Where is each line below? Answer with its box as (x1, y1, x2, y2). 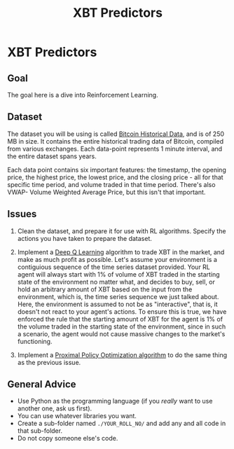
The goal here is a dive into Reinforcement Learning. (7, 91, 159, 99)
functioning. (17, 337, 53, 345)
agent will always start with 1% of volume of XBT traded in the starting (17, 270, 220, 278)
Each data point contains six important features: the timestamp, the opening (7, 165, 226, 174)
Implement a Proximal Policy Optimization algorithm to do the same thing (17, 350, 228, 359)
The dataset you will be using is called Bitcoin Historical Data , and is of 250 (7, 130, 225, 138)
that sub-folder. (17, 427, 63, 435)
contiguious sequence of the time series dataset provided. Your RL (17, 263, 210, 271)
